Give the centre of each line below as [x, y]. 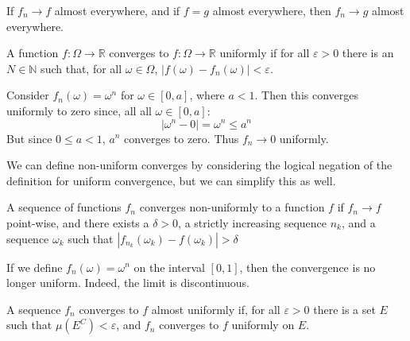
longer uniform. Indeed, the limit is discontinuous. [128, 283]
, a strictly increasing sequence [253, 222]
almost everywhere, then [272, 10]
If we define [35, 267]
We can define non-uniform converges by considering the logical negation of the [199, 165]
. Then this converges [306, 95]
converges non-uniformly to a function [232, 207]
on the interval [169, 267]
